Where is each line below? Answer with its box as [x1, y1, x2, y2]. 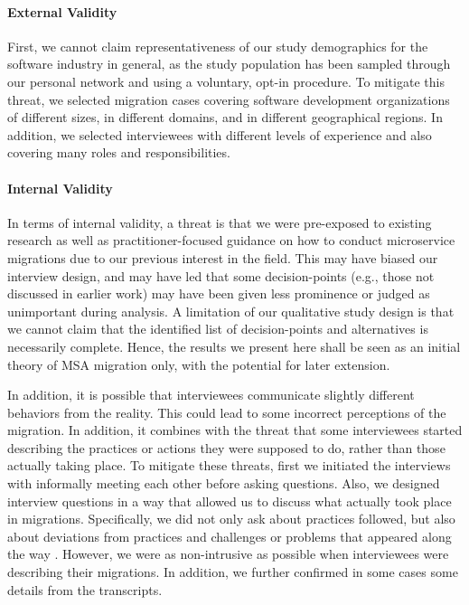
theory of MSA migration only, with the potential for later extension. [7, 354, 390, 373]
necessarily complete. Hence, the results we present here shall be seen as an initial [7, 336, 461, 355]
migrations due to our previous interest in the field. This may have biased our [7, 248, 438, 267]
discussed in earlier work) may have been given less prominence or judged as [7, 284, 430, 303]
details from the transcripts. [7, 580, 163, 599]
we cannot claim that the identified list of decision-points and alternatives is [7, 319, 428, 338]
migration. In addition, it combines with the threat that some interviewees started [7, 421, 463, 440]
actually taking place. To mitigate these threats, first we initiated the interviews [7, 456, 451, 475]
